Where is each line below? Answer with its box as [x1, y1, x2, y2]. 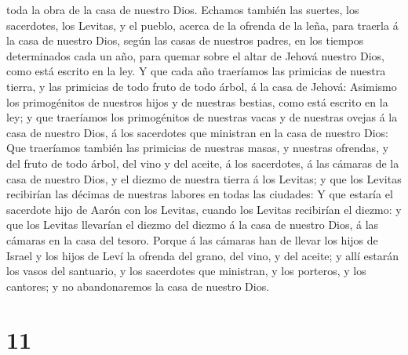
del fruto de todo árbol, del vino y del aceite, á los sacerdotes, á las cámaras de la [6, 154, 399, 171]
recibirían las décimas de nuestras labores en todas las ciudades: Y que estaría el [6, 186, 393, 202]
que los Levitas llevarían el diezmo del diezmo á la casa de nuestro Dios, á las [6, 216, 379, 233]
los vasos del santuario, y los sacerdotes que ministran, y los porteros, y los [6, 263, 366, 279]
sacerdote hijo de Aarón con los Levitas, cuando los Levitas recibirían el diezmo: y [6, 201, 402, 217]
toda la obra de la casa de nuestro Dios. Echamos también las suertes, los [6, 2, 359, 17]
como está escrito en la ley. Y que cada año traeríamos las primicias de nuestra [6, 63, 386, 79]
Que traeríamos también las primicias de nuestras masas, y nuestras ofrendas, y [6, 139, 389, 156]
